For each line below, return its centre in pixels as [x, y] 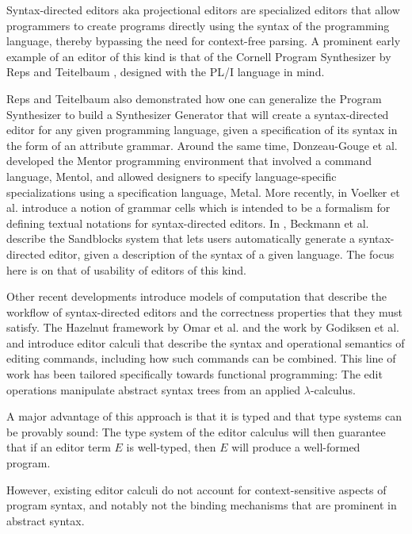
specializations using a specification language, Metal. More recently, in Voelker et [203, 192]
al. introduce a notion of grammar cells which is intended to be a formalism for [198, 207]
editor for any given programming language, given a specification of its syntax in [202, 130]
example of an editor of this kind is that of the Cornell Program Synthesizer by [199, 56]
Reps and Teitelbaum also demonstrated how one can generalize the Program [194, 98]
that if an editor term [59, 447]
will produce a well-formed [296, 447]
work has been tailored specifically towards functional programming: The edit [195, 374]
